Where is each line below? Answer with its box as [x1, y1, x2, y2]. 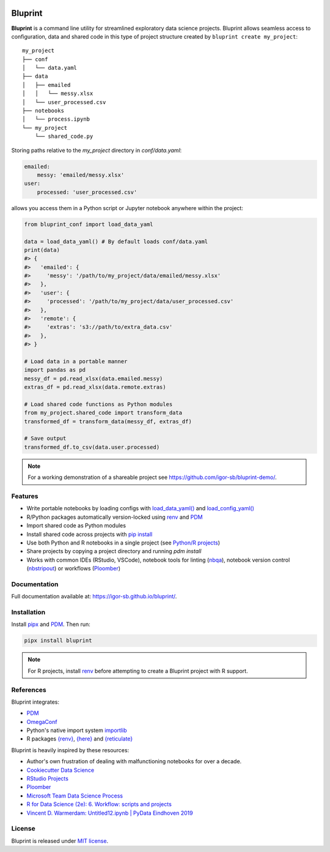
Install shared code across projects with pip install [26, 530, 153, 538]
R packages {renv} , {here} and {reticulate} [26, 735, 133, 742]
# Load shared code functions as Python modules [24, 401, 173, 407]
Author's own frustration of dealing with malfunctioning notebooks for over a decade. [26, 758, 242, 765]
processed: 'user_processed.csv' [37, 189, 137, 195]
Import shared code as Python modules [26, 522, 127, 529]
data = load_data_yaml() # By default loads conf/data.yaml [24, 238, 208, 245]
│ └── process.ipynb [22, 116, 90, 123]
